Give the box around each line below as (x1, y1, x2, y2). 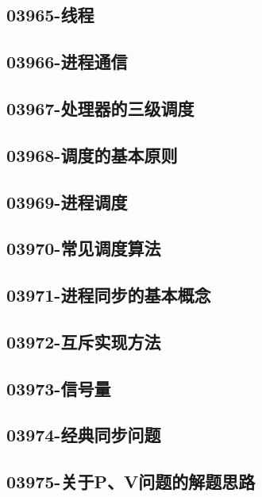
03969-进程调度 (6, 189, 128, 214)
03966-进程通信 (6, 49, 128, 74)
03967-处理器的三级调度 (6, 95, 195, 120)
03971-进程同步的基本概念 (6, 283, 211, 307)
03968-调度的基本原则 (6, 142, 178, 167)
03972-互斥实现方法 (6, 329, 161, 353)
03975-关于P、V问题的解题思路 (6, 469, 256, 494)
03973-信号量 (6, 376, 111, 400)
